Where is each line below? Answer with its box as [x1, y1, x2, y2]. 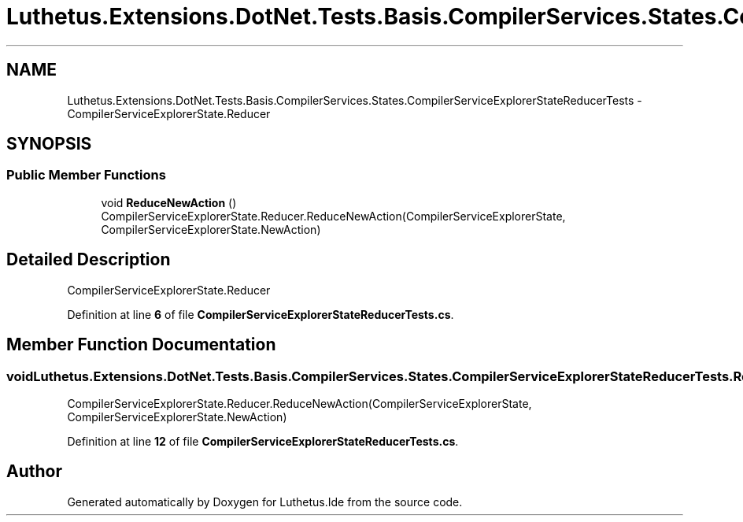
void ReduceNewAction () [101, 195, 237, 209]
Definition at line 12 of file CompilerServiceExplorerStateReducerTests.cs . [67, 434, 459, 448]
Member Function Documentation [6, 335, 276, 355]
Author [6, 461, 62, 482]
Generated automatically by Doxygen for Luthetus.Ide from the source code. [67, 494, 463, 509]
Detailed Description [6, 250, 171, 270]
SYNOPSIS [6, 134, 92, 154]
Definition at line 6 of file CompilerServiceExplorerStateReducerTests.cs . [67, 307, 454, 321]
